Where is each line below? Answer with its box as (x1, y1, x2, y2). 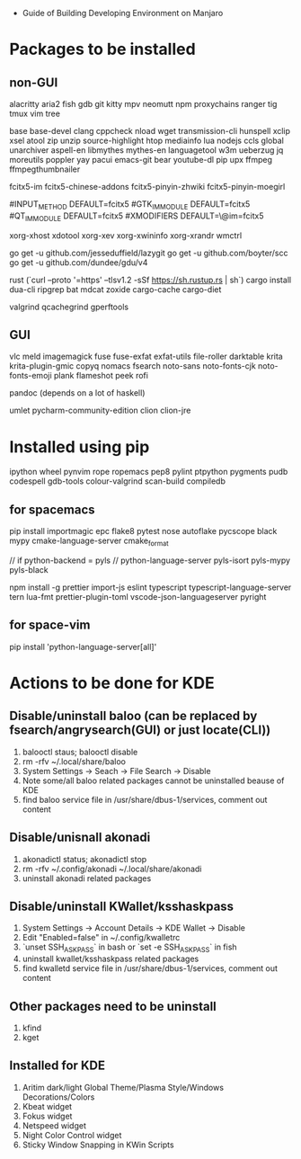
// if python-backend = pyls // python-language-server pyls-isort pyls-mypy (9, 555, 290, 566)
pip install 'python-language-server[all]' (9, 641, 157, 652)
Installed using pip (9, 436, 150, 457)
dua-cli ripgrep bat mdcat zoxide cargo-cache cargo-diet (9, 283, 222, 295)
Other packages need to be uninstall (9, 998, 217, 1014)
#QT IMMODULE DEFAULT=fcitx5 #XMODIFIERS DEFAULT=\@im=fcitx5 (9, 210, 264, 223)
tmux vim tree (9, 108, 61, 119)
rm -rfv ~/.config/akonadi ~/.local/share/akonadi (22, 863, 202, 874)
